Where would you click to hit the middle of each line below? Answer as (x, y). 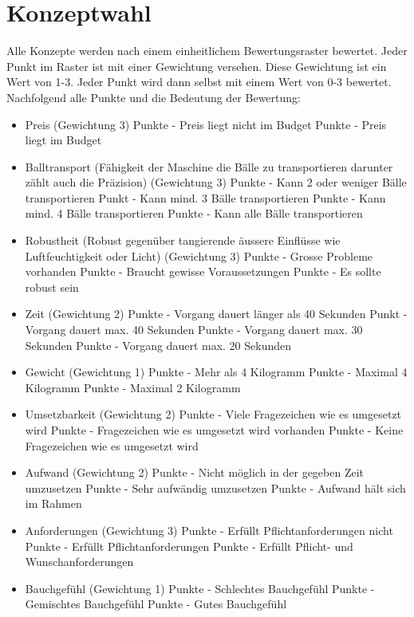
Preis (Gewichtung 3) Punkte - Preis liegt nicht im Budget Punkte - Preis (206, 124)
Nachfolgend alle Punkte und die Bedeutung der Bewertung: (154, 97)
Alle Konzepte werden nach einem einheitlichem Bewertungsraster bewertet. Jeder (207, 51)
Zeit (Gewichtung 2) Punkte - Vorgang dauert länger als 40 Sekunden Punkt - (216, 314)
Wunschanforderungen (79, 562)
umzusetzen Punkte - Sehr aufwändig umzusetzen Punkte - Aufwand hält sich (215, 487)
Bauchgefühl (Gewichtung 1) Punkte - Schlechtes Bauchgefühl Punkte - (200, 588)
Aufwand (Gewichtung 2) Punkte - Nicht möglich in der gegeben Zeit (195, 472)
